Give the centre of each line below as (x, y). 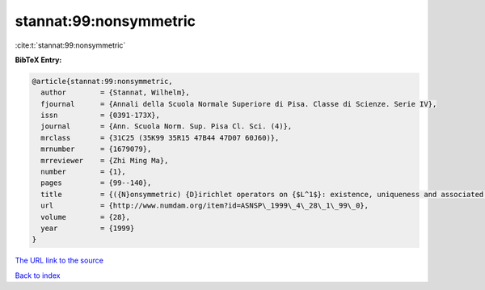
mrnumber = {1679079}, (96, 149)
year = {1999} (88, 228)
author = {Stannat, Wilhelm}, (115, 92)
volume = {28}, (86, 217)
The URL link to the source (59, 261)
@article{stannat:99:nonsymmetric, (102, 81)
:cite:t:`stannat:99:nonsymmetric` (70, 45)
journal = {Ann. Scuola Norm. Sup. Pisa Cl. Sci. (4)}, (167, 126)
